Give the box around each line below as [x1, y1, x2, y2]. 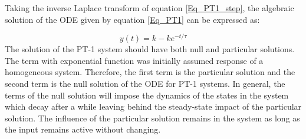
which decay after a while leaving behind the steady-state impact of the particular [5, 100, 302, 113]
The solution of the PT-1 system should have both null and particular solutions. [5, 43, 295, 55]
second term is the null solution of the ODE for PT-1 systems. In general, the [5, 77, 285, 90]
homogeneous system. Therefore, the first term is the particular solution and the [5, 66, 295, 78]
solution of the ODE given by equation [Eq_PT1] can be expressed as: [5, 13, 260, 25]
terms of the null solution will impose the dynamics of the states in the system [5, 89, 289, 101]
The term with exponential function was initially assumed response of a [5, 54, 264, 66]
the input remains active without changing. [5, 123, 161, 135]
